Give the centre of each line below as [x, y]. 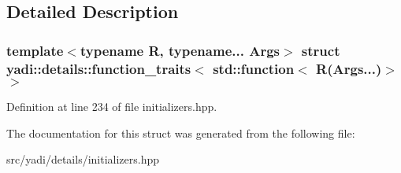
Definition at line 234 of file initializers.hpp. [112, 106]
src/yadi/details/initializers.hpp [83, 159]
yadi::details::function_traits [99, 68]
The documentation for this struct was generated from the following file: [181, 133]
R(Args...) [349, 68]
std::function [254, 68]
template [35, 50]
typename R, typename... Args [180, 50]
